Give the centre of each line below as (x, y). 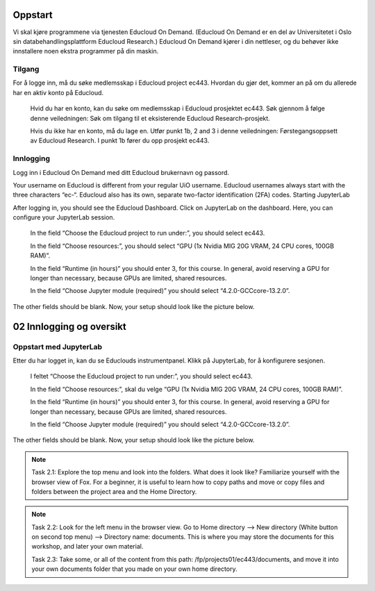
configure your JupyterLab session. (64, 217)
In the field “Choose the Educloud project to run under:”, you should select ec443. (148, 233)
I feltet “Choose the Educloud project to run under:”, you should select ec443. (141, 376)
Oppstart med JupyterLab (58, 347)
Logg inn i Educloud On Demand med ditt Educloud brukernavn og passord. (121, 172)
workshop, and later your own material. (87, 547)
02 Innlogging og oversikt (69, 326)
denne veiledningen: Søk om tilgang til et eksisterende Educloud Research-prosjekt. (150, 118)
